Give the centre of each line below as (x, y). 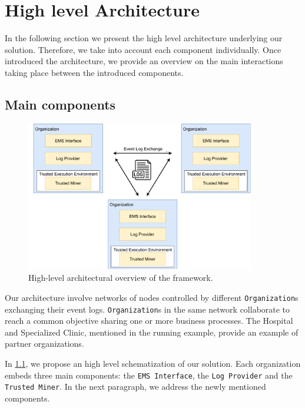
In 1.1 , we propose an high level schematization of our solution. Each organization (153, 363)
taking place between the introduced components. (94, 72)
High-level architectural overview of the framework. (121, 278)
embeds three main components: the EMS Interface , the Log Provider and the (149, 375)
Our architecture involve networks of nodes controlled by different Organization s (152, 297)
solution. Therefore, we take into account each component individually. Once (143, 49)
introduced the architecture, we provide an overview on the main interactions (144, 61)
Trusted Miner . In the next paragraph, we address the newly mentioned (135, 387)
